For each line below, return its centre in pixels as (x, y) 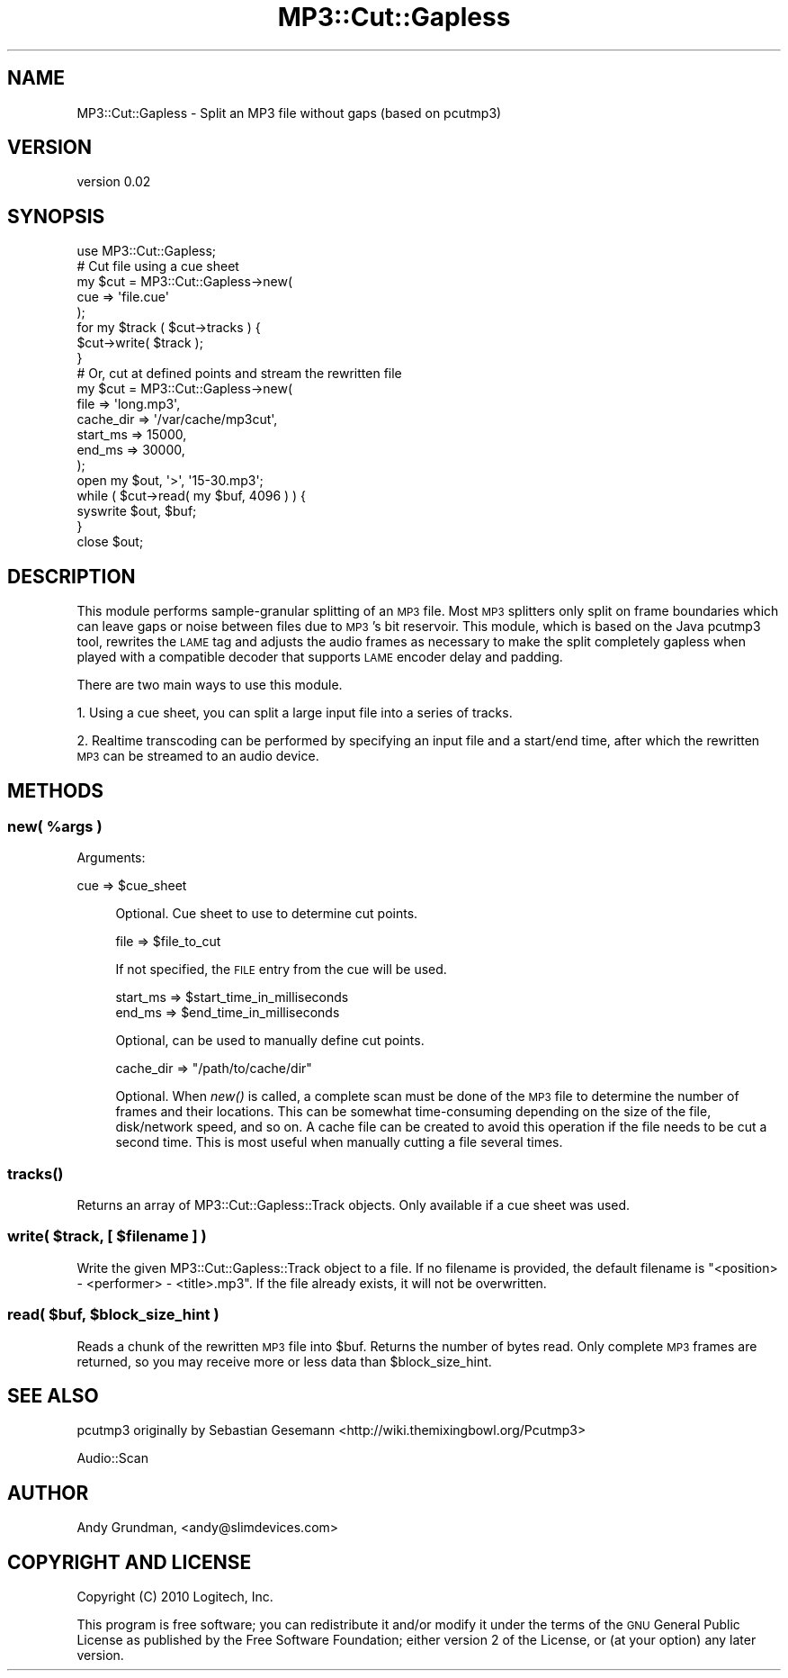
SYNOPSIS (56, 216)
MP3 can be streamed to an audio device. (198, 756)
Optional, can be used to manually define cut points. (270, 1041)
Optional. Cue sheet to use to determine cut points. (267, 914)
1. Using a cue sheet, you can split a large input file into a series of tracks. (295, 713)
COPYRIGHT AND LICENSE (130, 1562)
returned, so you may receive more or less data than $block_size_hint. (284, 1361)
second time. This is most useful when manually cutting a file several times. (339, 1142)
